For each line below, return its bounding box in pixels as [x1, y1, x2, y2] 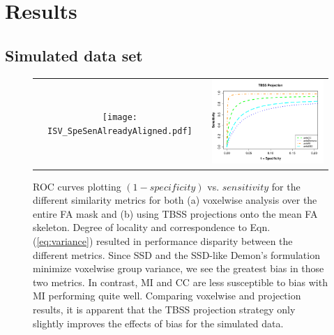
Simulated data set [5, 44, 143, 66]
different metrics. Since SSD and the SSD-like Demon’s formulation [33, 247, 320, 262]
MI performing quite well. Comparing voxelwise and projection [33, 288, 301, 303]
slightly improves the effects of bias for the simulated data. [33, 315, 284, 330]
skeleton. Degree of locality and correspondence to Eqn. [33, 220, 271, 234]
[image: [102, 112, 137, 123]
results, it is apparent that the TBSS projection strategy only [33, 301, 296, 316]
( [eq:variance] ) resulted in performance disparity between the [33, 233, 293, 248]
